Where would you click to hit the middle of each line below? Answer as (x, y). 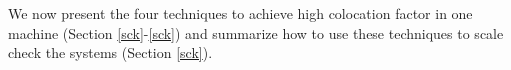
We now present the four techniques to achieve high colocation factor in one (240, 13)
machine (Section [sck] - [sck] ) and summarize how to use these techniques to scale (256, 32)
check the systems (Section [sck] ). (110, 52)
